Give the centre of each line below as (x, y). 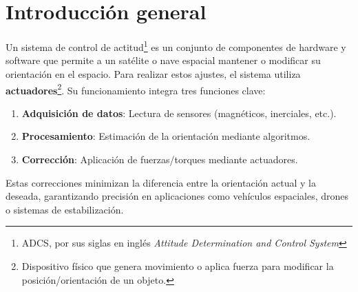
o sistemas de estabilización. (65, 209)
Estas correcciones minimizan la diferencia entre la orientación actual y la (161, 182)
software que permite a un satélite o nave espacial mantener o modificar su (163, 60)
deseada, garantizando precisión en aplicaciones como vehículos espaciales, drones (177, 196)
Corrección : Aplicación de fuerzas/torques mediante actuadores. (160, 159)
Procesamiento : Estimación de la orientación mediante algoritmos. (166, 136)
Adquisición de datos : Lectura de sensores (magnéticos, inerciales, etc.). (179, 113)
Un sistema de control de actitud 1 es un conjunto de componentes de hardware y (176, 46)
